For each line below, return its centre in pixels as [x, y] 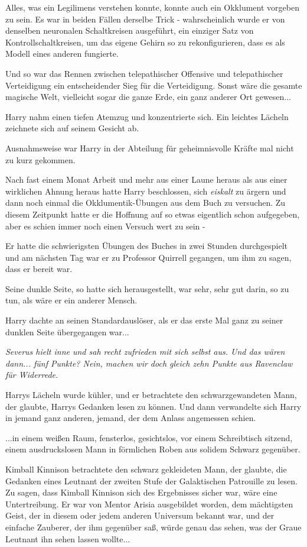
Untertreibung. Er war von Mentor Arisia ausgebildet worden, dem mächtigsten [149, 504]
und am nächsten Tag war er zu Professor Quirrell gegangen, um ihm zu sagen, [148, 257]
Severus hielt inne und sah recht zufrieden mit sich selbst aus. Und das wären [145, 352]
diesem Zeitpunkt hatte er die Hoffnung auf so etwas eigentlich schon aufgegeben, [153, 214]
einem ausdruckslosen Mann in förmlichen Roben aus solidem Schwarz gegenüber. [153, 449]
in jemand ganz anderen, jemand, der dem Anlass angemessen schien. [131, 418]
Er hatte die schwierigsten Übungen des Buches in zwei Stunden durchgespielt [147, 246]
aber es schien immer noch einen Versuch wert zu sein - [105, 226]
